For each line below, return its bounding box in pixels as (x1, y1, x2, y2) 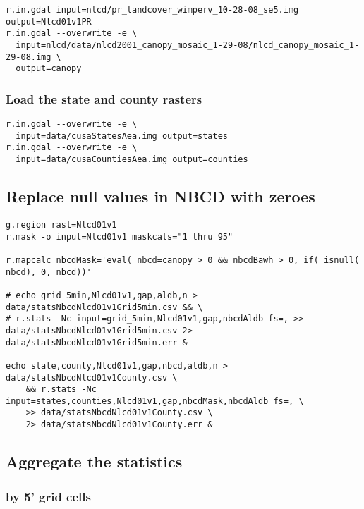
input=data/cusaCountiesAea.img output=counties (16, 154, 248, 165)
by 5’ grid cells (6, 487, 91, 505)
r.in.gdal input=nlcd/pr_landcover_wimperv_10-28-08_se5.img (6, 5, 299, 15)
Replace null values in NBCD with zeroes (6, 185, 315, 207)
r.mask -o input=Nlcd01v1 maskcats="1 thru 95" (6, 231, 233, 242)
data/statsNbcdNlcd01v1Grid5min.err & (6, 337, 188, 348)
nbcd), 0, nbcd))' (6, 266, 92, 277)
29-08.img (6, 51, 51, 62)
